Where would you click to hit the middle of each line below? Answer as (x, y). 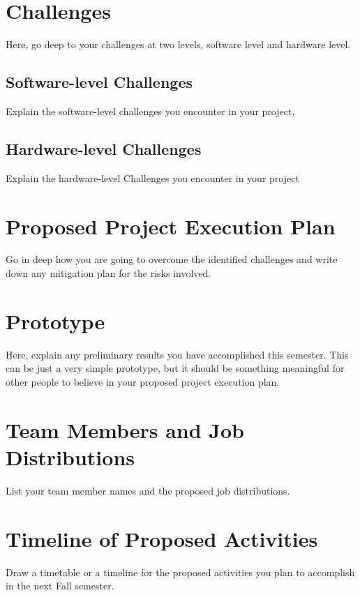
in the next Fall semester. (60, 586)
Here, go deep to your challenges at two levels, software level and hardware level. (178, 44)
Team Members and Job (125, 429)
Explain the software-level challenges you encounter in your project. (150, 111)
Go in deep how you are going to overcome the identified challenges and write (172, 259)
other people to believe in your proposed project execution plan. (143, 381)
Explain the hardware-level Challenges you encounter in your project (152, 178)
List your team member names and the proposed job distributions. (148, 490)
